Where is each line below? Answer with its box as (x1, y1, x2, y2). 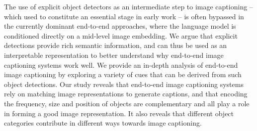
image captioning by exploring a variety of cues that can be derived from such (4, 69, 242, 80)
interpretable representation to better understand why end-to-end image (4, 49, 224, 60)
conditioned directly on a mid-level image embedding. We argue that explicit (4, 30, 238, 41)
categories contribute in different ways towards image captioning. (4, 118, 202, 128)
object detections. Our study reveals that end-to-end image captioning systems (4, 79, 244, 89)
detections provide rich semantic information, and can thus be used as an (4, 40, 227, 50)
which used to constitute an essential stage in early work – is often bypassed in (4, 11, 244, 21)
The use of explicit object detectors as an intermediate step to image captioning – (4, 1, 253, 11)
